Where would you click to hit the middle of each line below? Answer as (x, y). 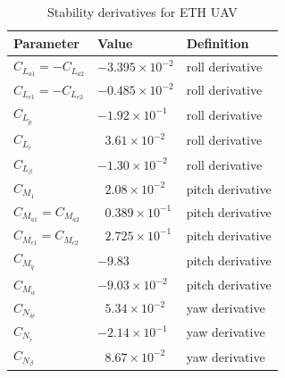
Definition (218, 42)
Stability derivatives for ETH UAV (142, 12)
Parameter (46, 42)
